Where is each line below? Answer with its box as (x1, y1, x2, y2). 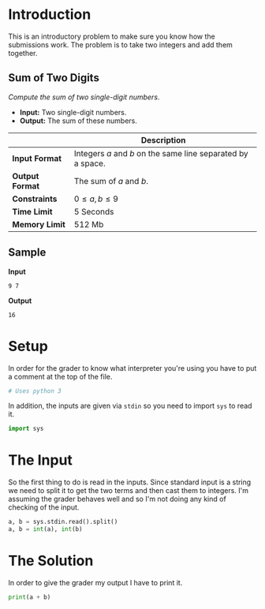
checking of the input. (8, 503, 80, 512)
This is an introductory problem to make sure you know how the (8, 32, 215, 41)
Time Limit (12, 206, 53, 217)
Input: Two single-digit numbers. (19, 107, 127, 117)
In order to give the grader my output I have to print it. (8, 577, 183, 587)
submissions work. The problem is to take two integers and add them (8, 39, 233, 49)
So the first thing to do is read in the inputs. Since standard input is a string (8, 477, 252, 487)
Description (140, 134, 186, 145)
